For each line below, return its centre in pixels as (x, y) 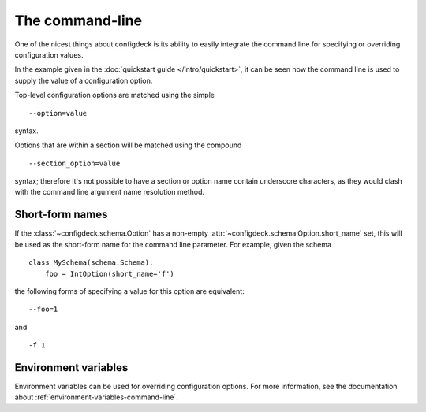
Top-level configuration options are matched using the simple (114, 95)
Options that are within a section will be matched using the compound (128, 145)
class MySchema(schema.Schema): (91, 263)
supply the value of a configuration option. (84, 80)
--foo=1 (43, 310)
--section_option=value (75, 163)
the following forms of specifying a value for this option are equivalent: (129, 291)
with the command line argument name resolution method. (110, 192)
